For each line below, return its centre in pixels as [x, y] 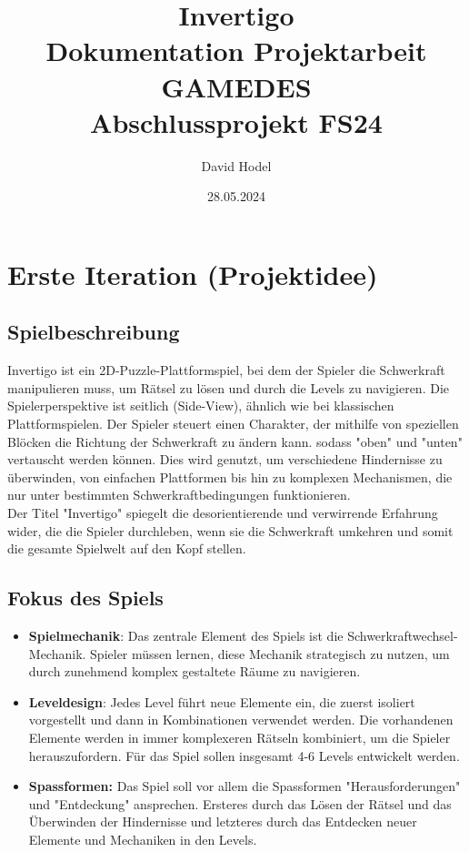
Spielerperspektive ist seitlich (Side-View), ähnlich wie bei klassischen [201, 406]
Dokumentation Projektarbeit [236, 51]
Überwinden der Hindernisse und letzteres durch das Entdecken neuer [223, 822]
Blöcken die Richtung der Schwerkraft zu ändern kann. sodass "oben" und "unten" [235, 441]
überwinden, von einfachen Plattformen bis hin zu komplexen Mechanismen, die [230, 477]
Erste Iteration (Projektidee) [193, 274]
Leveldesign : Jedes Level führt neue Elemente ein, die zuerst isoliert [222, 701]
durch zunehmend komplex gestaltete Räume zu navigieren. [195, 671]
